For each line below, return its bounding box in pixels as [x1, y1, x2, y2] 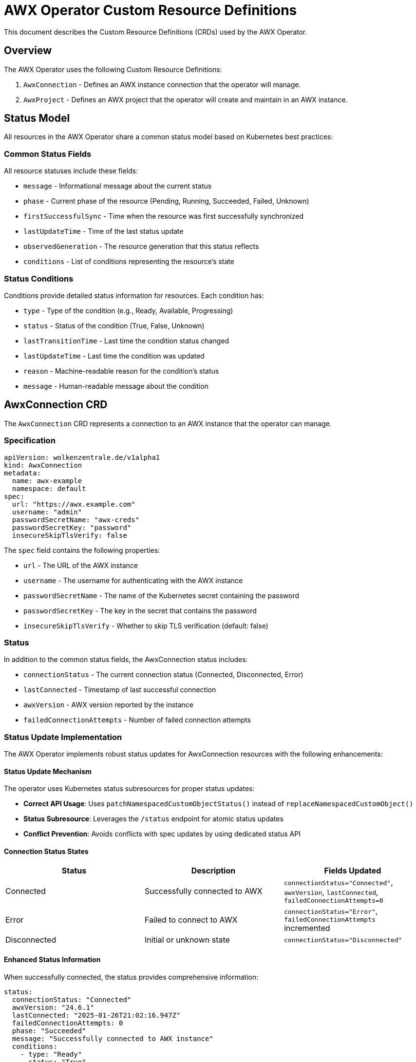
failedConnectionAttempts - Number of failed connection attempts [23, 716, 251, 724]
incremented [284, 923, 330, 933]
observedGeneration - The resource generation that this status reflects [23, 242, 259, 251]
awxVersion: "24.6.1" [12, 1003, 95, 1011]
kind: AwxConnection [4, 461, 82, 469]
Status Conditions [4, 273, 74, 284]
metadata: [4, 469, 41, 477]
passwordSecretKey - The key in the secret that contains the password [23, 606, 257, 615]
